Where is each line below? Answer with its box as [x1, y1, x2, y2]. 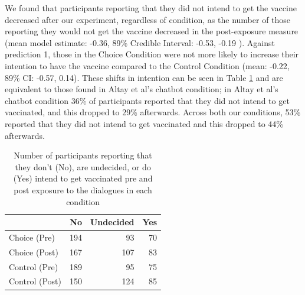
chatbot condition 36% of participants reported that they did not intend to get [5, 94, 290, 106]
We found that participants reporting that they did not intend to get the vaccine [5, 2, 297, 14]
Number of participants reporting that [14, 149, 152, 161]
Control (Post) [9, 275, 61, 287]
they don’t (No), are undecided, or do [15, 160, 151, 173]
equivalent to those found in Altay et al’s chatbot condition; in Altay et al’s [5, 83, 278, 95]
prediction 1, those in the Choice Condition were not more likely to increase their [5, 48, 299, 60]
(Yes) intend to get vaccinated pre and [13, 172, 153, 184]
